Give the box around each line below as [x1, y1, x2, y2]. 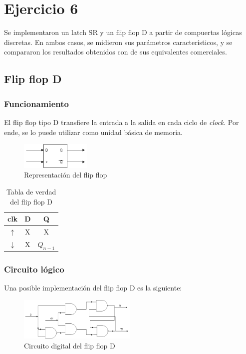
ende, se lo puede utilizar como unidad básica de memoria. [4, 126, 183, 137]
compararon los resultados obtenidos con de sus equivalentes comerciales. [4, 46, 227, 57]
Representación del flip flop [24, 169, 107, 180]
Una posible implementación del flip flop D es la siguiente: [4, 282, 182, 293]
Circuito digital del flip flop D [24, 340, 115, 350]
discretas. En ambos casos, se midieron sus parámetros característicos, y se [4, 36, 233, 47]
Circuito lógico [4, 263, 64, 275]
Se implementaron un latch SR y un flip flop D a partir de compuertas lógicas [4, 27, 242, 37]
